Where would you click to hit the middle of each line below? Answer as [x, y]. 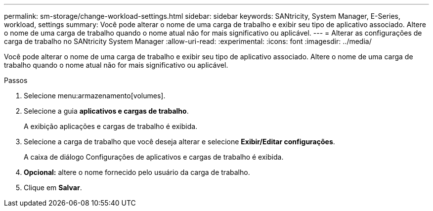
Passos [16, 80]
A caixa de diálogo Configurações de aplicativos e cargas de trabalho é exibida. [154, 157]
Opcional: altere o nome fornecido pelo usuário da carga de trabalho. [137, 172]
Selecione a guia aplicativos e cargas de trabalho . [106, 111]
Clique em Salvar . [53, 188]
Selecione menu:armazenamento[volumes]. [95, 96]
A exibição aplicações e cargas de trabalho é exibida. [111, 126]
